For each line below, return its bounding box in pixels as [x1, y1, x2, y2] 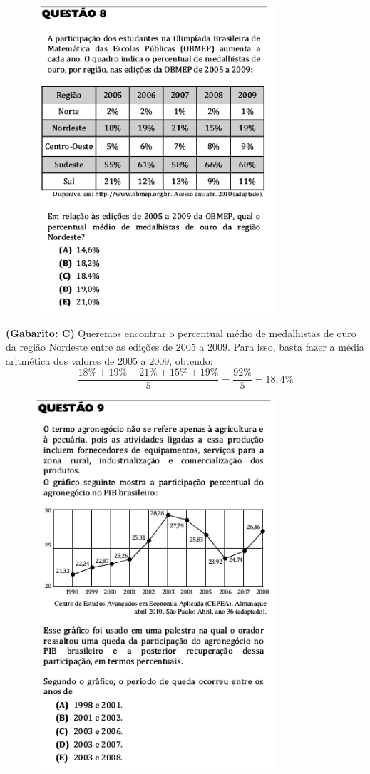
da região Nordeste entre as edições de [6, 339, 173, 354]
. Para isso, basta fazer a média [227, 339, 364, 354]
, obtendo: [169, 353, 213, 368]
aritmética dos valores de [6, 353, 115, 368]
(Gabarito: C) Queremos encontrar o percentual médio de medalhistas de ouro [6, 325, 356, 340]
